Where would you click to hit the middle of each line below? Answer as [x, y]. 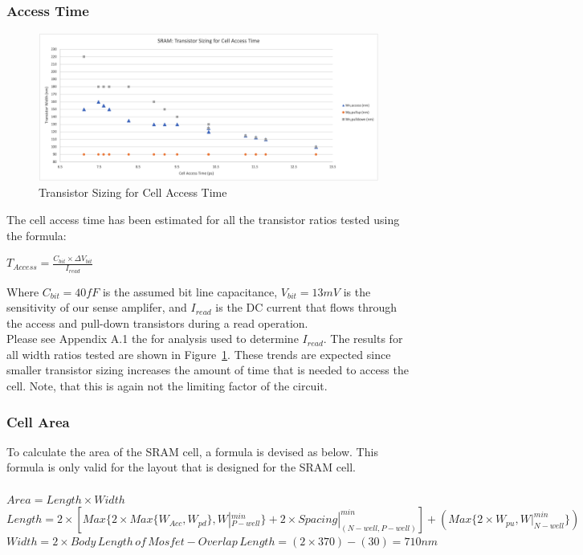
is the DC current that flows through [306, 307]
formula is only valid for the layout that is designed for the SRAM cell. [181, 467]
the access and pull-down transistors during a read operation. [157, 322]
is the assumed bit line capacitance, [190, 291]
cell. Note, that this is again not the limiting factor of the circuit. [167, 386]
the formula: [37, 235]
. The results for [363, 339]
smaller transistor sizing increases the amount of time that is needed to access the [208, 370]
